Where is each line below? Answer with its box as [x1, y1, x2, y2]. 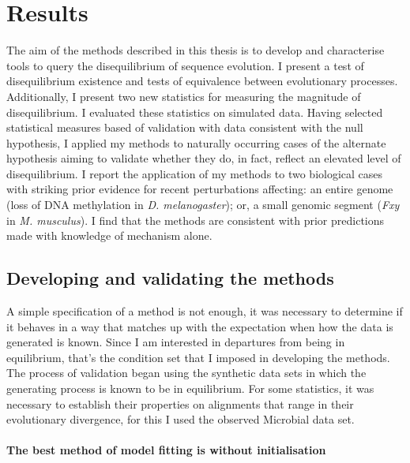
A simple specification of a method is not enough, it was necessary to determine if [6, 303, 403, 319]
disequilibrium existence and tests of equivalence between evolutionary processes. [6, 73, 398, 89]
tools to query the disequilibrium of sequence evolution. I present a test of [6, 57, 364, 73]
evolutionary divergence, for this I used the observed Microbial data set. [6, 411, 355, 428]
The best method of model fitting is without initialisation [6, 442, 326, 458]
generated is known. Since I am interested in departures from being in [6, 334, 345, 350]
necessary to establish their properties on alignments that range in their [6, 395, 354, 412]
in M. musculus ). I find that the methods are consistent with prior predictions [6, 211, 385, 228]
